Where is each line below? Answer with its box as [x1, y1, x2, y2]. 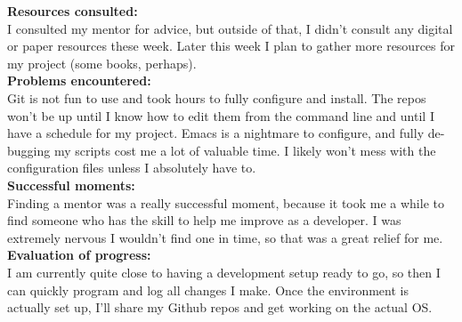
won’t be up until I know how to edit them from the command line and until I [7, 106, 434, 125]
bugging [7, 141, 51, 159]
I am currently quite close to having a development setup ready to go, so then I [7, 262, 441, 281]
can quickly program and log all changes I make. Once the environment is [7, 280, 409, 299]
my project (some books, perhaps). [7, 53, 197, 72]
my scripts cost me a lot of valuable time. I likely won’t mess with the [53, 141, 436, 159]
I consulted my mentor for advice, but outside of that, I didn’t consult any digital [7, 19, 453, 37]
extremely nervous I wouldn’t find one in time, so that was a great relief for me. [7, 228, 443, 246]
